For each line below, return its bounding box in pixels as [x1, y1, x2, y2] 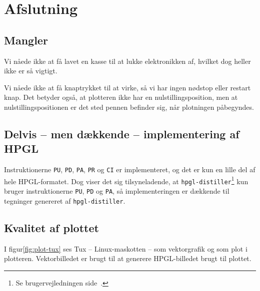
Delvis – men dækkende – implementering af [4, 126, 239, 141]
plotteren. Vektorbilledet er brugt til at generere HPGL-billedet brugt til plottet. [4, 253, 251, 264]
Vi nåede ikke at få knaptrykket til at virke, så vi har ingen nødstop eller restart [4, 82, 251, 92]
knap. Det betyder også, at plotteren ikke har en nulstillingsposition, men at [4, 92, 238, 102]
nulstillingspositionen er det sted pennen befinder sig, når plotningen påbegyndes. [4, 101, 254, 112]
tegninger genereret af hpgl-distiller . [4, 195, 125, 206]
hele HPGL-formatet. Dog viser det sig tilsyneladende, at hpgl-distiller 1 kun [4, 174, 248, 186]
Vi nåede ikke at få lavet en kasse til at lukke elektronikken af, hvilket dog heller [4, 55, 251, 66]
